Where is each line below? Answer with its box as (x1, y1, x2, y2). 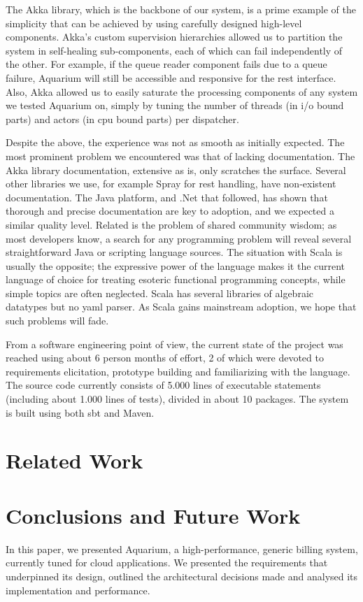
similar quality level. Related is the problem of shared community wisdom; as (6, 217, 337, 231)
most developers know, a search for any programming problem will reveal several (6, 231, 352, 245)
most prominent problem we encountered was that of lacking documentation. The (6, 148, 355, 163)
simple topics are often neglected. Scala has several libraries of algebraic (6, 285, 313, 300)
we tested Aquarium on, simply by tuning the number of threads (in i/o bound (6, 98, 344, 113)
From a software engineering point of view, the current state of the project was (6, 336, 343, 351)
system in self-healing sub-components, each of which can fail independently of (6, 43, 343, 57)
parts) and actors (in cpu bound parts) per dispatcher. (6, 111, 239, 126)
